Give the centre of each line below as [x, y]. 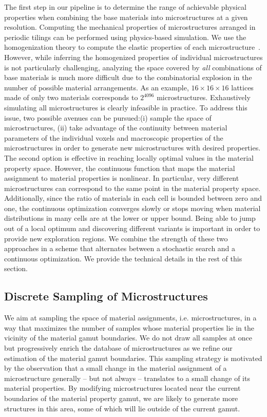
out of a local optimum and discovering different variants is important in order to [132, 228]
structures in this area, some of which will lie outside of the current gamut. [122, 408]
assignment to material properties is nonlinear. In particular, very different [122, 178]
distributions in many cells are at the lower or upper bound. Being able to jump [130, 218]
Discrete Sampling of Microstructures [106, 296]
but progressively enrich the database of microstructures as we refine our [118, 348]
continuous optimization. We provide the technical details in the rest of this [123, 258]
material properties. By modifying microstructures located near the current [122, 388]
